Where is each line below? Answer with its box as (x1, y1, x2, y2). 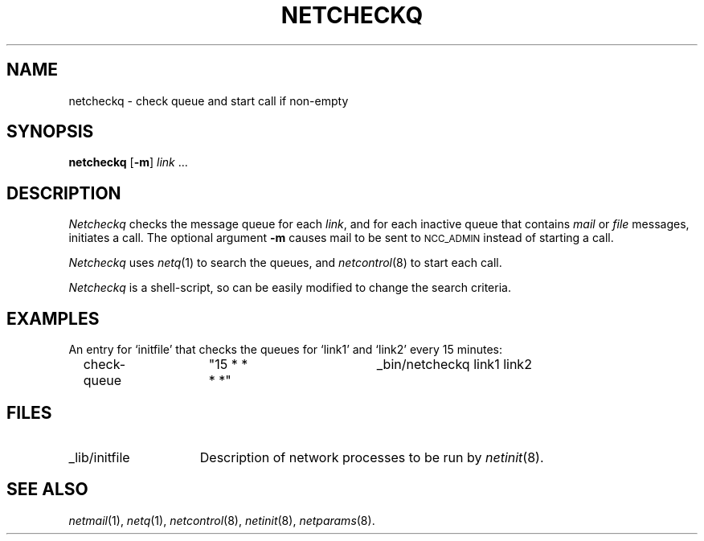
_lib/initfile (68, 449, 130, 465)
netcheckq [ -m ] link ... (68, 155, 188, 170)
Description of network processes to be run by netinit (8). (199, 449, 544, 465)
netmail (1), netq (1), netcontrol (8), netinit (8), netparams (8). (68, 513, 375, 527)
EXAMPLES (6, 308, 100, 329)
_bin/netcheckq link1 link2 (376, 356, 532, 373)
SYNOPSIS (6, 121, 94, 142)
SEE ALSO (6, 479, 88, 500)
